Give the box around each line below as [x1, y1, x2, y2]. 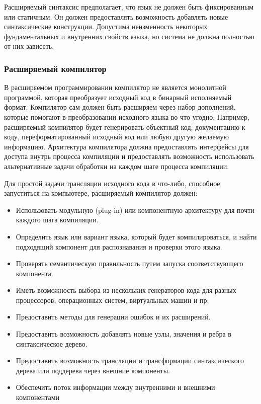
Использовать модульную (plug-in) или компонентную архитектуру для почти [16, 204, 254, 215]
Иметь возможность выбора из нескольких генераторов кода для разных [16, 285, 236, 295]
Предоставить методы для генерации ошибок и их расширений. [16, 311, 211, 322]
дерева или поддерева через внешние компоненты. [16, 365, 170, 375]
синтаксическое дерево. [16, 338, 88, 349]
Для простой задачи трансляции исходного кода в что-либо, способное [4, 178, 220, 188]
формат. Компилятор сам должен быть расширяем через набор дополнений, [4, 102, 236, 112]
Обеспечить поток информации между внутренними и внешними [16, 382, 215, 392]
